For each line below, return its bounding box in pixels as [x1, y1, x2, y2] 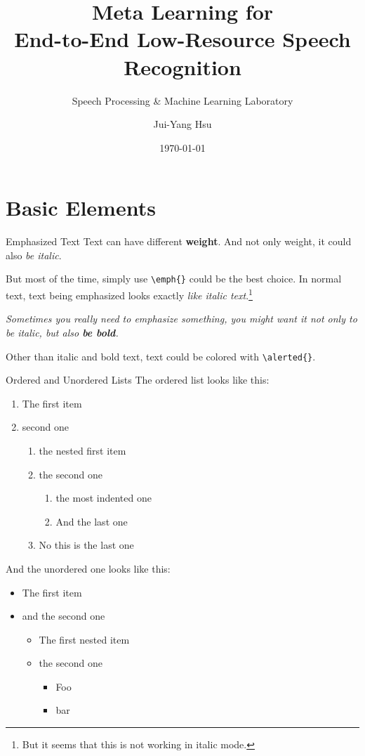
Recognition [124, 52, 241, 81]
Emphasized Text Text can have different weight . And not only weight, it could [6, 234, 352, 249]
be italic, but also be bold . [6, 325, 119, 339]
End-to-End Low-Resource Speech [14, 25, 351, 53]
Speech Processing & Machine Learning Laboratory [72, 93, 293, 107]
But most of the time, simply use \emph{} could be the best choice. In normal [6, 271, 342, 286]
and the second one [22, 608, 105, 623]
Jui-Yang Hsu [153, 117, 212, 131]
